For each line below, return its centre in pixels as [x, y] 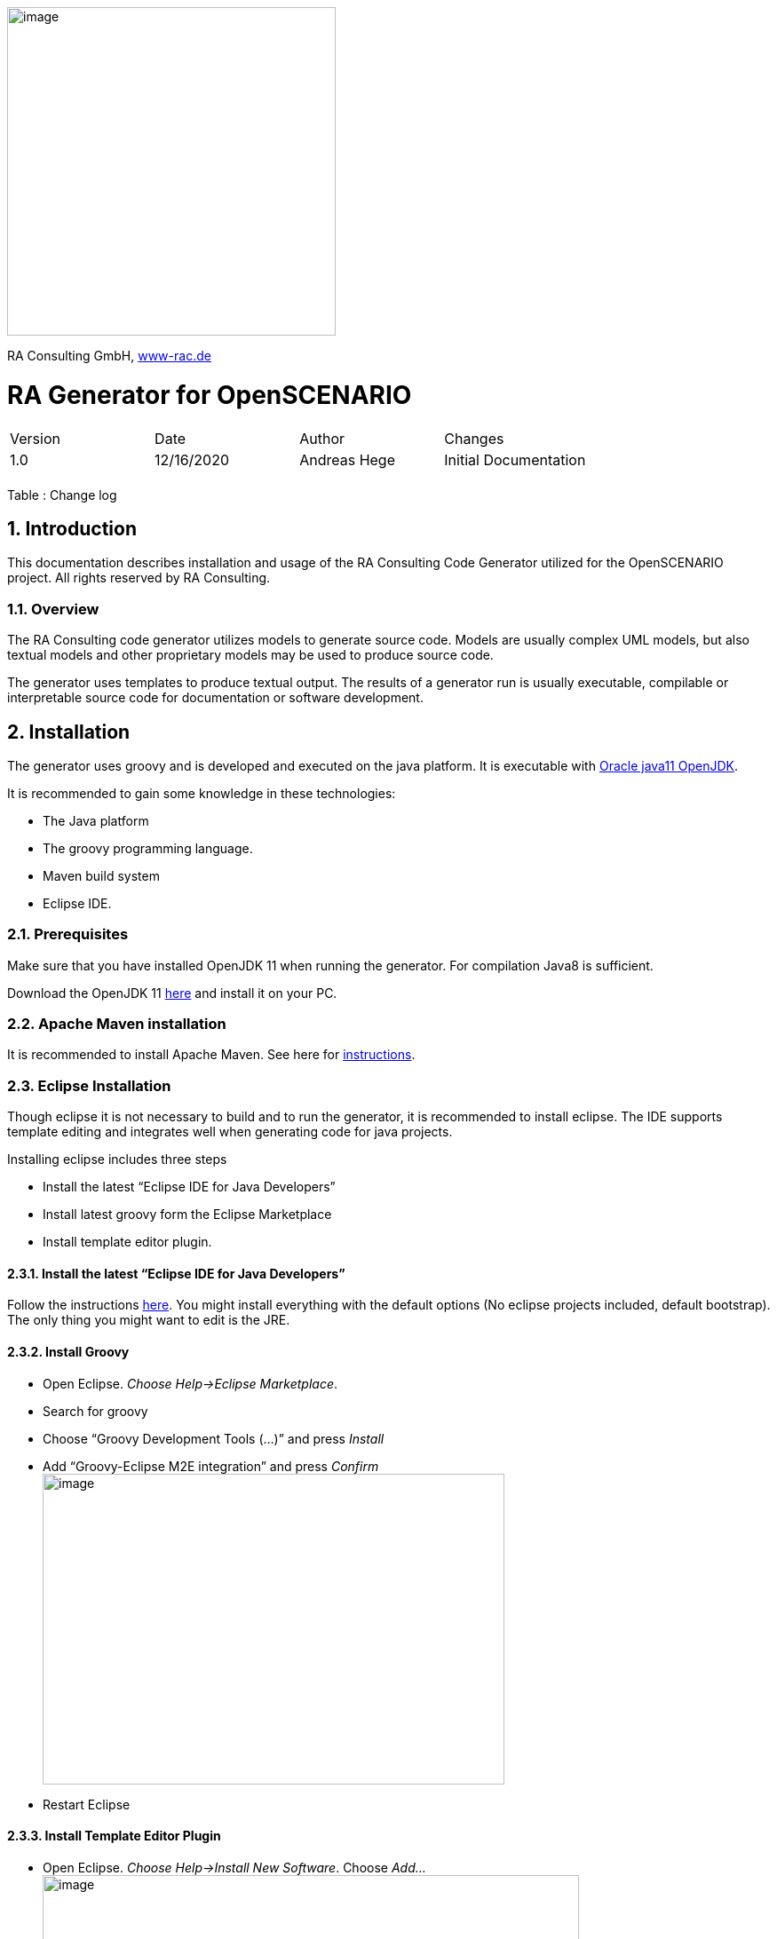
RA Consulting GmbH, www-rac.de [109, 356]
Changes [474, 438]
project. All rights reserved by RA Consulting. [139, 578]
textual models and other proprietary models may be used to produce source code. [250, 655]
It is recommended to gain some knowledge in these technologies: [202, 793]
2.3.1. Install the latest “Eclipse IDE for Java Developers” [176, 1273]
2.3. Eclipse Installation [89, 1085]
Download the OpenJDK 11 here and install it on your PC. [172, 993]
